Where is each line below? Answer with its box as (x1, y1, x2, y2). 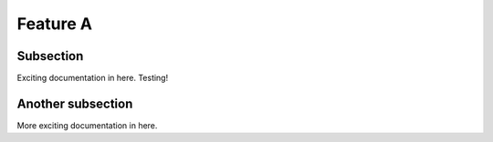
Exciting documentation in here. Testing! (16, 73, 169, 84)
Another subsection (16, 96, 133, 111)
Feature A (16, 14, 93, 34)
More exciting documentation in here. (16, 119, 158, 131)
